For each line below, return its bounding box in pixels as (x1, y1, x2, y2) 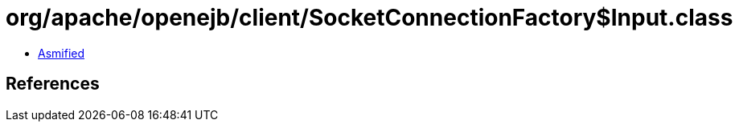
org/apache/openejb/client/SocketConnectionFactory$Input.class (6, 4, 733, 31)
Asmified (38, 46, 85, 60)
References (6, 74, 100, 94)
